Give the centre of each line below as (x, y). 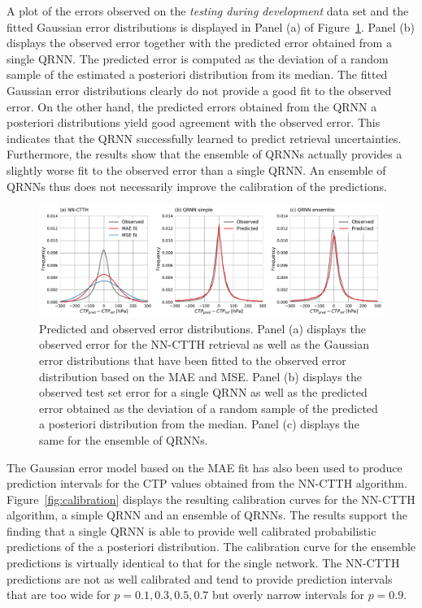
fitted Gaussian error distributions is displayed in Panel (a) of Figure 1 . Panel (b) (211, 26)
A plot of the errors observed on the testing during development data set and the (208, 11)
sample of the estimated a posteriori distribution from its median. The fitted (197, 74)
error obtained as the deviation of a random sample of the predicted (209, 408)
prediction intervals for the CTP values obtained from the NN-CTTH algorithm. (207, 483)
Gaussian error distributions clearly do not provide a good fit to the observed (199, 90)
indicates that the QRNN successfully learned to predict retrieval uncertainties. (204, 138)
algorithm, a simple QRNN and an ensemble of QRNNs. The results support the (207, 515)
